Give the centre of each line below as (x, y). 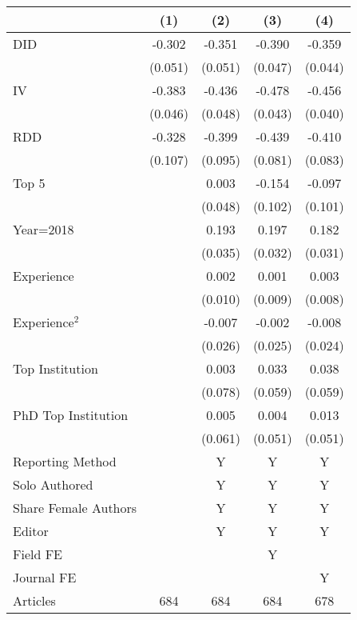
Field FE (38, 554)
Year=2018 (44, 229)
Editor (31, 531)
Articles (34, 600)
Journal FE (45, 577)
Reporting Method (65, 461)
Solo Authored (53, 484)
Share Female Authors (75, 508)
